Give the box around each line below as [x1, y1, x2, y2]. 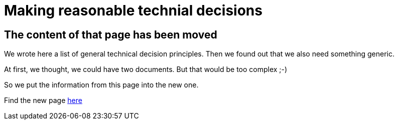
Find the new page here [4, 96, 82, 105]
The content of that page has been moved [4, 28, 217, 41]
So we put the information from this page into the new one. [4, 80, 199, 89]
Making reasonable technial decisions [4, 2, 262, 19]
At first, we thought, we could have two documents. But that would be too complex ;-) [4, 65, 288, 74]
